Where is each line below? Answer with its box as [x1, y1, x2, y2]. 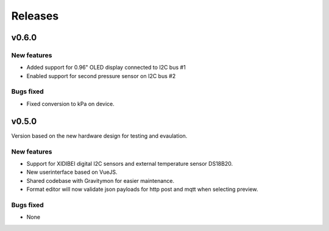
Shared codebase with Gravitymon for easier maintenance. [26, 177, 175, 184]
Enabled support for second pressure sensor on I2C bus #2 [26, 72, 176, 79]
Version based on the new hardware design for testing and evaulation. [11, 132, 188, 140]
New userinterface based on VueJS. [26, 168, 118, 176]
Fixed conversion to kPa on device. [26, 100, 115, 107]
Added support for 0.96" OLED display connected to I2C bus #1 [26, 64, 186, 71]
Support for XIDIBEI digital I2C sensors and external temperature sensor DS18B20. [26, 160, 233, 167]
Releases [11, 9, 59, 23]
